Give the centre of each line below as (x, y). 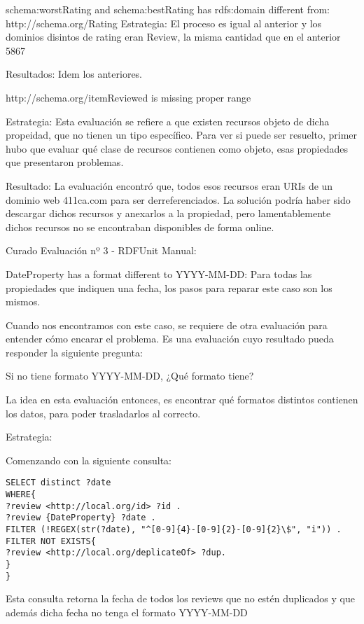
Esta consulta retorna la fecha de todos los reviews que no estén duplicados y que (180, 598)
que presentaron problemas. (65, 162)
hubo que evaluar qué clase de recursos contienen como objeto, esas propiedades (177, 148)
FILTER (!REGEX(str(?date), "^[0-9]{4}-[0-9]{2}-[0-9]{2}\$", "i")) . (174, 530)
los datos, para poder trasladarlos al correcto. (103, 413)
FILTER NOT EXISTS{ (51, 541)
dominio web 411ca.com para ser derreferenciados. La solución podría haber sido (178, 199)
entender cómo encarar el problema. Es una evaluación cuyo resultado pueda (170, 339)
